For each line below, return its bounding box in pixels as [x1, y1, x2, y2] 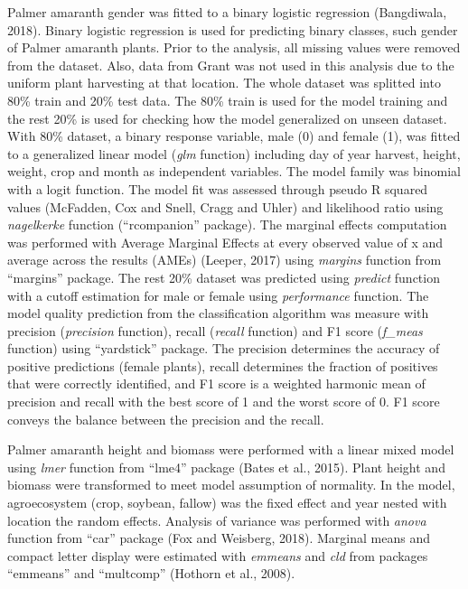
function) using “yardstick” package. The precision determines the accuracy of [7, 339, 440, 358]
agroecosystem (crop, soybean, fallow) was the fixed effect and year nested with [7, 493, 447, 512]
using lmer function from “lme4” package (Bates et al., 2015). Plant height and [7, 457, 445, 476]
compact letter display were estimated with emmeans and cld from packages [7, 546, 428, 565]
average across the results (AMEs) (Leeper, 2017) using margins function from [7, 250, 442, 269]
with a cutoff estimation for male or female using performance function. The [7, 285, 429, 304]
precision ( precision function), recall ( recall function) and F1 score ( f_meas [7, 321, 423, 340]
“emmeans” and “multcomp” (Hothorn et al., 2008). [7, 564, 295, 583]
